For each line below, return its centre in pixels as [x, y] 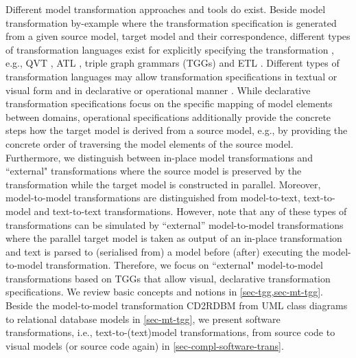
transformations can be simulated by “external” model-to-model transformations [175, 224]
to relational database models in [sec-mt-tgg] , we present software [143, 318]
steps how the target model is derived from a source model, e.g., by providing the [177, 130]
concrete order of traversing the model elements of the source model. [150, 143]
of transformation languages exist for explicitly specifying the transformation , [170, 49]
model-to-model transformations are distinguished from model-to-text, [153, 198]
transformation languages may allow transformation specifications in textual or [171, 76]
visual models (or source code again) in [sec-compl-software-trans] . [145, 345]
